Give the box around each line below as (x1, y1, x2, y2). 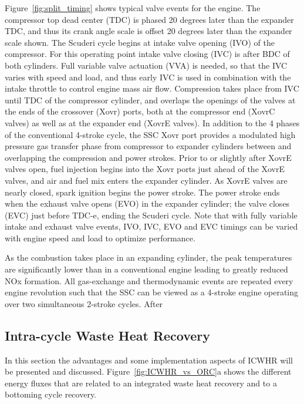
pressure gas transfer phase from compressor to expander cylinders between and (5, 140, 292, 152)
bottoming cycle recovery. (5, 388, 97, 400)
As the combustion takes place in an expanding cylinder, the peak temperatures (5, 251, 292, 264)
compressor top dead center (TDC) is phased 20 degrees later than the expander (5, 13, 294, 25)
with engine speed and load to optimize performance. (5, 231, 195, 244)
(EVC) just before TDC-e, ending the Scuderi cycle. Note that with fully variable (5, 208, 298, 221)
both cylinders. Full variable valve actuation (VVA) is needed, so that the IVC (5, 59, 288, 71)
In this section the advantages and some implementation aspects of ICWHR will (5, 353, 293, 366)
